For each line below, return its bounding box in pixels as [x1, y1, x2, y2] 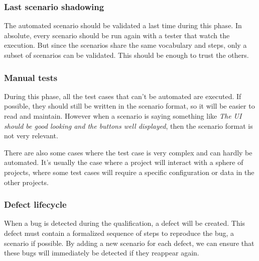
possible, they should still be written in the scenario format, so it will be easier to [4, 101, 255, 111]
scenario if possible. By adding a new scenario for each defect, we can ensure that [4, 237, 254, 248]
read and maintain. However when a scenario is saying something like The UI [4, 111, 242, 121]
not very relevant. [4, 130, 58, 141]
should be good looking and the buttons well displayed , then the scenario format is [4, 120, 253, 131]
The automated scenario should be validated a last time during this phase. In [4, 20, 242, 31]
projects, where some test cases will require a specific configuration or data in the [4, 166, 254, 177]
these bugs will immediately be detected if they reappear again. [4, 247, 199, 258]
